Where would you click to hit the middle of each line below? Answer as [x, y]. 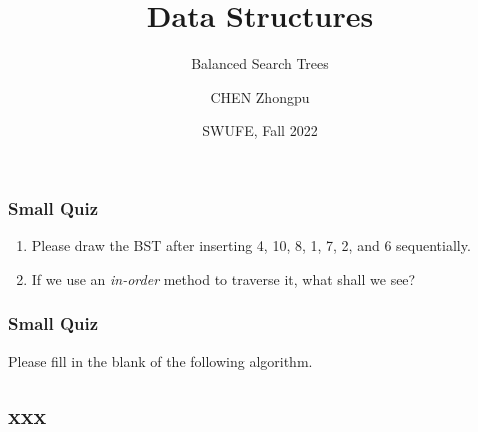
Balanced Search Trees [260, 63]
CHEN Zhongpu [260, 96]
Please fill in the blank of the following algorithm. [160, 360]
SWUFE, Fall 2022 [260, 130]
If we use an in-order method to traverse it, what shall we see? [223, 278]
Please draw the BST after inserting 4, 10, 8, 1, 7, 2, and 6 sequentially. [251, 245]
